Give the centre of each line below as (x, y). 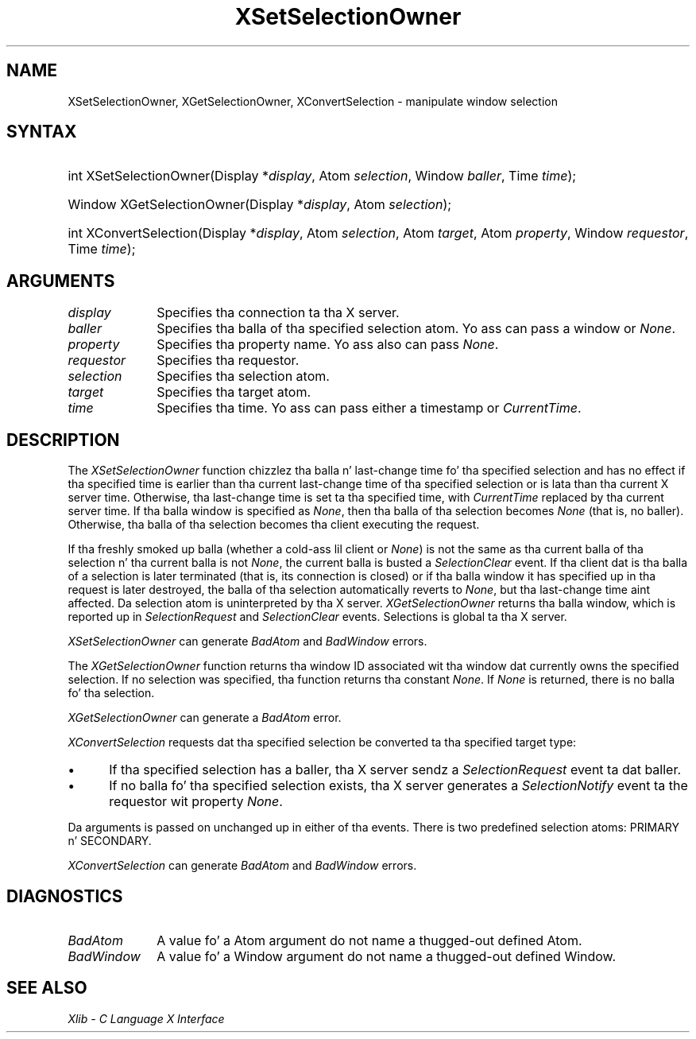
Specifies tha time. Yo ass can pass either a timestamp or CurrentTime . (369, 408)
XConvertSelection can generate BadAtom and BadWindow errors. (242, 866)
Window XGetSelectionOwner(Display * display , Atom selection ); (260, 205)
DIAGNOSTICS (65, 896)
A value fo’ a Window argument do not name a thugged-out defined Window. (387, 956)
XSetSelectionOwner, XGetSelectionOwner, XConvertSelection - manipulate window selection (313, 101)
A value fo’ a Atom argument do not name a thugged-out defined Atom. (369, 940)
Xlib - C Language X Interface (146, 1018)
